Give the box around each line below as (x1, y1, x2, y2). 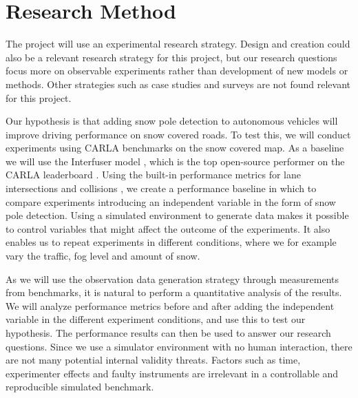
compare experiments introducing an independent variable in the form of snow (6, 194, 336, 209)
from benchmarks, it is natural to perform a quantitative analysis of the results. (6, 285, 342, 300)
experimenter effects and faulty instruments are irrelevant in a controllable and (6, 366, 339, 380)
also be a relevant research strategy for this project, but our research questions (6, 50, 337, 64)
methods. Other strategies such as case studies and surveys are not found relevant (6, 76, 351, 91)
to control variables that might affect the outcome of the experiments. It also (6, 221, 330, 235)
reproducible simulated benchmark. (6, 379, 154, 394)
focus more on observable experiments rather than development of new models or (6, 63, 348, 78)
